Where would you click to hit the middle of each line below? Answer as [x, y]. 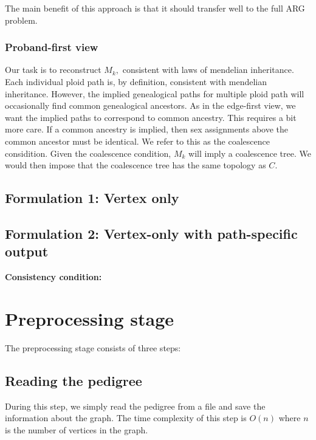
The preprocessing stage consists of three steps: [93, 347]
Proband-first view [52, 47]
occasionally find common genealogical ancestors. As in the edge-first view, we [150, 105]
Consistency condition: [53, 277]
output [27, 251]
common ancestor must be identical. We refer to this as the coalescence [137, 141]
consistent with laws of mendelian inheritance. [208, 70]
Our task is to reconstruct [53, 70]
